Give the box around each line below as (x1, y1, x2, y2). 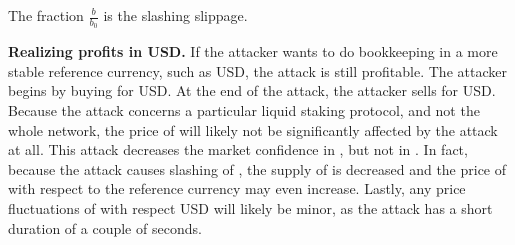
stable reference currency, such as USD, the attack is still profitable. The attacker (8, 60, 507, 81)
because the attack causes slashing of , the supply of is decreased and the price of (8, 158, 507, 179)
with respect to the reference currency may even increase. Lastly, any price (8, 178, 466, 199)
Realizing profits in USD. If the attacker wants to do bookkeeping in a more (8, 41, 498, 62)
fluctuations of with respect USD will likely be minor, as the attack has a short (8, 197, 493, 218)
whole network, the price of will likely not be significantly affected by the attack (8, 119, 498, 140)
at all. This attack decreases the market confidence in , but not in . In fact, (8, 139, 468, 160)
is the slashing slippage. (103, 5, 248, 25)
